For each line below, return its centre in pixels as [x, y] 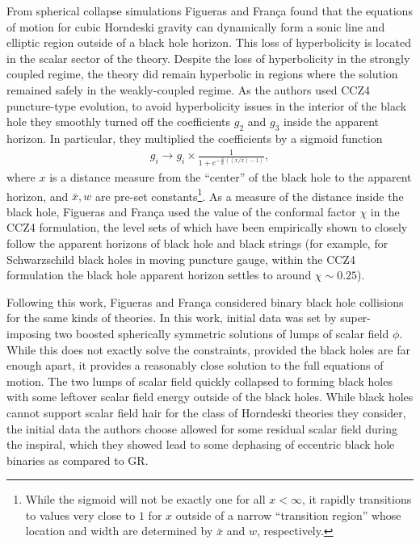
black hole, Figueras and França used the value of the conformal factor [181, 211]
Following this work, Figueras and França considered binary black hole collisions [205, 301]
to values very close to [80, 515]
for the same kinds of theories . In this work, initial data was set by [172, 318]
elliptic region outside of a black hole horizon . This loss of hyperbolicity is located [209, 42]
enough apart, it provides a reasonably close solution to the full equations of [195, 365]
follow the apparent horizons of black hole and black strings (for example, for [197, 243]
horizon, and [38, 196]
